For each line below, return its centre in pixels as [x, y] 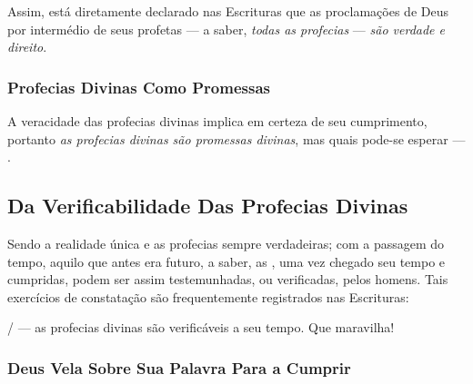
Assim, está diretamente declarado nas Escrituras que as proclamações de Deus [228, 11]
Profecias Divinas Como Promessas [139, 87]
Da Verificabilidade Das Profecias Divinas [208, 206]
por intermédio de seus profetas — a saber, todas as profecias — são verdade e [226, 29]
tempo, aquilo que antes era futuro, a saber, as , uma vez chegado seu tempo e [226, 261]
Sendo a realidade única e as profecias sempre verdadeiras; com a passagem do [226, 243]
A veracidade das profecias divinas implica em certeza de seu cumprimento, [217, 121]
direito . [27, 47]
